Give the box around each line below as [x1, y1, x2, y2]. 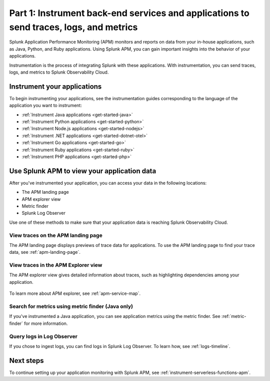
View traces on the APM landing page [9, 232, 102, 239]
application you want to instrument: [9, 103, 82, 109]
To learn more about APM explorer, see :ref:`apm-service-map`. [9, 290, 141, 296]
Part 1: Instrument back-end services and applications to [9, 8, 249, 19]
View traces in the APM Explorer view [9, 262, 102, 269]
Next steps [9, 356, 44, 365]
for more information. [24, 320, 68, 326]
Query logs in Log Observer [9, 333, 77, 340]
